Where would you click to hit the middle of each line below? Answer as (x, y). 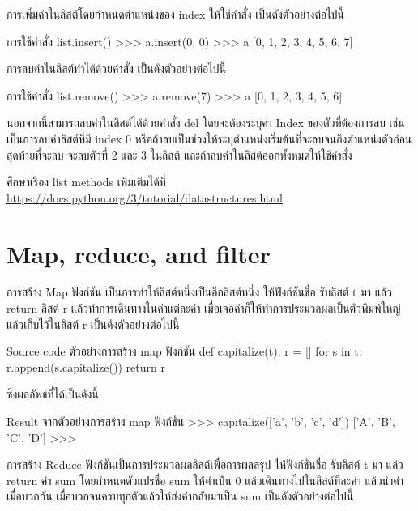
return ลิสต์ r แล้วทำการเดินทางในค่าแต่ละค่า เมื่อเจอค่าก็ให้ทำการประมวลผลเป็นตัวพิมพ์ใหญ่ (204, 308)
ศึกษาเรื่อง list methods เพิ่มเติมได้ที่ (86, 182)
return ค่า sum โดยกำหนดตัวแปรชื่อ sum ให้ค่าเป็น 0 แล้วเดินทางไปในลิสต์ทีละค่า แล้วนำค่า (205, 480)
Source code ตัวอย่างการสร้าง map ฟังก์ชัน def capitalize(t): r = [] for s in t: (184, 351)
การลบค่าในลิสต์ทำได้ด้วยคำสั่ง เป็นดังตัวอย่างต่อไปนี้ (116, 68)
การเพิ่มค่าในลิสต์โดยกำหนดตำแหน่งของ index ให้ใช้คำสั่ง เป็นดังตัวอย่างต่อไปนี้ (175, 14)
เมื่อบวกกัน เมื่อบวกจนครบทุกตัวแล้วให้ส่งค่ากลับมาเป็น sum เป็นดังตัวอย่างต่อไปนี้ (180, 496)
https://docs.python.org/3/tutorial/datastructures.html (145, 197)
